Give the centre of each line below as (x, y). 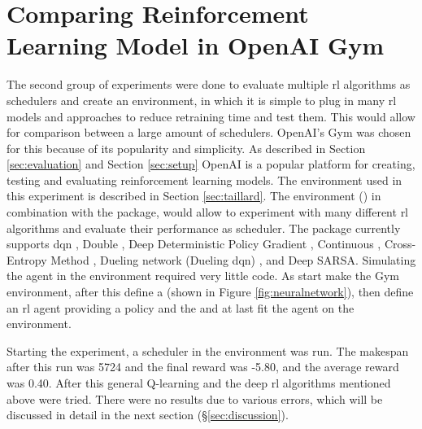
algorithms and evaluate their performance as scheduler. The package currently (204, 228)
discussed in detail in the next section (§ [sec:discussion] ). (148, 415)
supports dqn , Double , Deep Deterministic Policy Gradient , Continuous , (194, 244)
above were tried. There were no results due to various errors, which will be (195, 398)
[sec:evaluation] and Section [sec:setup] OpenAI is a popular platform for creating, (211, 164)
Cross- (400, 244)
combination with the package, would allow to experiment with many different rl (208, 212)
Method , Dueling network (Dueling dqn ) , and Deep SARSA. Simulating (233, 259)
